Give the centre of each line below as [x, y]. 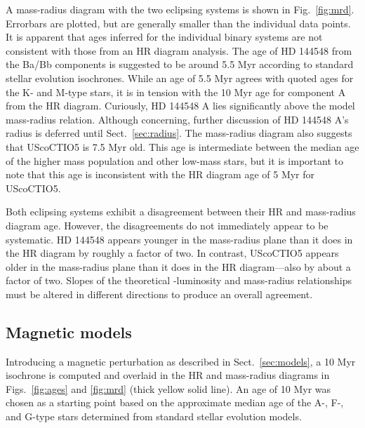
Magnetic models [69, 332]
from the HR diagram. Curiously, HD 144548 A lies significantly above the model [180, 106]
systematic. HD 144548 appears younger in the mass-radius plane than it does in [179, 239]
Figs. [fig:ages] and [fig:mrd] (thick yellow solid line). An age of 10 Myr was [168, 388]
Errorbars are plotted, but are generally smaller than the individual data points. [178, 23]
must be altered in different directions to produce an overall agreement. [159, 294]
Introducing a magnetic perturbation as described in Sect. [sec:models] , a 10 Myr [181, 361]
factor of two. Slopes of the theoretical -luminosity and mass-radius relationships [179, 280]
